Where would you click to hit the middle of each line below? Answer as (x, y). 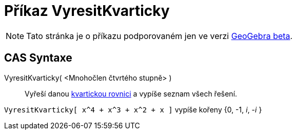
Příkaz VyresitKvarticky (87, 11)
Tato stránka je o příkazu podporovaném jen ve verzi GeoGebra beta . (160, 36)
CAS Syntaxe (38, 58)
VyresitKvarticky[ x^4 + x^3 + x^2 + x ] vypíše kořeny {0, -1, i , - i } (133, 109)
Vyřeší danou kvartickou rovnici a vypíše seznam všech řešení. (131, 93)
